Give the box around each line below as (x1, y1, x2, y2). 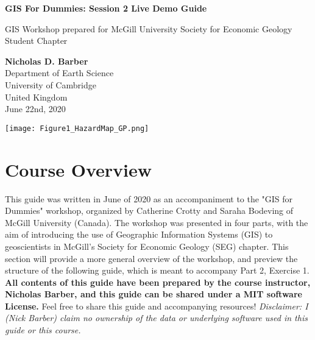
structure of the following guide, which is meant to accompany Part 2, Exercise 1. (5, 264, 310, 277)
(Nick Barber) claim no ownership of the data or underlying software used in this (5, 311, 308, 324)
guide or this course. (5, 324, 81, 336)
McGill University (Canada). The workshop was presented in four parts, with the (5, 216, 308, 228)
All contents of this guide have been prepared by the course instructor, (5, 275, 311, 288)
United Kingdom (5, 90, 68, 103)
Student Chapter (5, 34, 68, 47)
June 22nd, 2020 (5, 102, 66, 115)
